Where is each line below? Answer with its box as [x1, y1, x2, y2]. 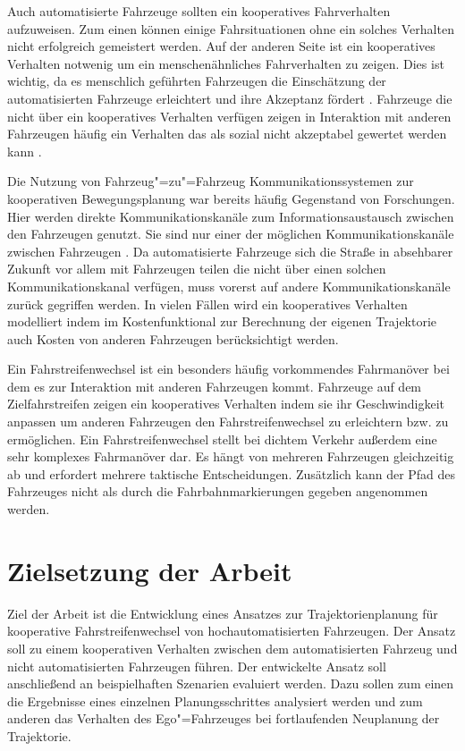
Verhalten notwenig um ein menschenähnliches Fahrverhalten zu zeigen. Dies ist [7, 54, 444, 72]
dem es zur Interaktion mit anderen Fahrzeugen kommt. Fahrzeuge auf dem [7, 376, 422, 395]
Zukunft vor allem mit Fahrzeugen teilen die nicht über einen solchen [7, 259, 386, 278]
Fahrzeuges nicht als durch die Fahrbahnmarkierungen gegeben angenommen [7, 482, 428, 501]
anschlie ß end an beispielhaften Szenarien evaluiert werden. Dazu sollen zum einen [7, 674, 454, 693]
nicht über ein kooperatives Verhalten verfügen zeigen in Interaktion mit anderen [7, 106, 452, 125]
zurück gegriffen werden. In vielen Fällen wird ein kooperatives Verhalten [7, 294, 408, 313]
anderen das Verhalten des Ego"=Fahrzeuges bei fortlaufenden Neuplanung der [7, 709, 440, 728]
